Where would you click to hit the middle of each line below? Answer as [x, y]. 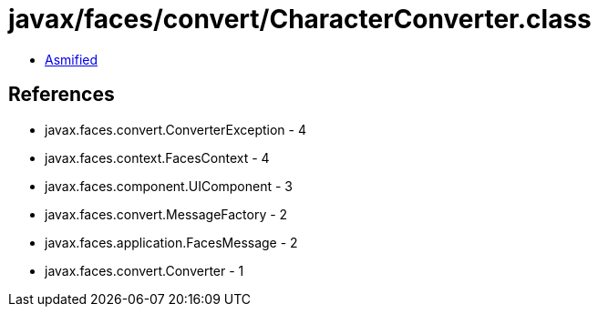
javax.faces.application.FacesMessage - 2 [171, 242]
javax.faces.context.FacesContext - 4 [157, 157]
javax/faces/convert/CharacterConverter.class [300, 19]
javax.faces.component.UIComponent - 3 [169, 186]
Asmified [72, 59]
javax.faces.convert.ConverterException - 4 [175, 129]
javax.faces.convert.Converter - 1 [144, 270]
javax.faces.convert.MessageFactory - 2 [166, 214]
